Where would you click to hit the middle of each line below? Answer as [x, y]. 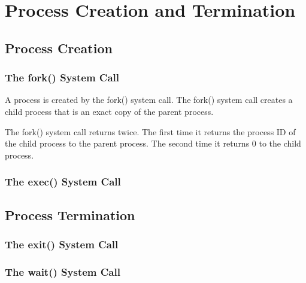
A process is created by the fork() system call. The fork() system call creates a [149, 100]
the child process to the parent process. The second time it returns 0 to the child [153, 143]
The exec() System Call [63, 182]
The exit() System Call [62, 244]
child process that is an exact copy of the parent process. [109, 111]
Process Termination [70, 214]
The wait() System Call [63, 271]
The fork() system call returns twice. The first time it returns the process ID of [150, 131]
